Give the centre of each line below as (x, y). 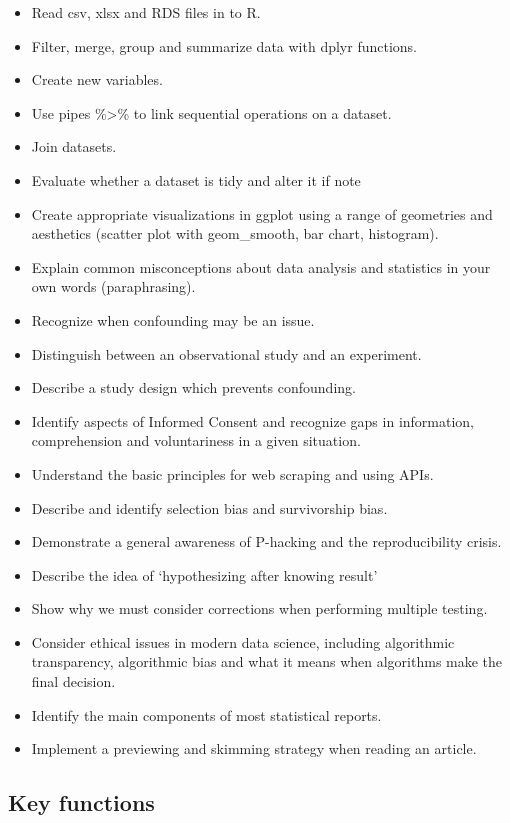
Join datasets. (74, 146)
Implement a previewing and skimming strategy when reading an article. (254, 748)
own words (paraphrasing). (113, 286)
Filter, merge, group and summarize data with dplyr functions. (224, 45)
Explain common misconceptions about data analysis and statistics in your (261, 266)
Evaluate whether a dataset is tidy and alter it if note (196, 179)
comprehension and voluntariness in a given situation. (196, 440)
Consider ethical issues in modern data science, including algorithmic (243, 641)
